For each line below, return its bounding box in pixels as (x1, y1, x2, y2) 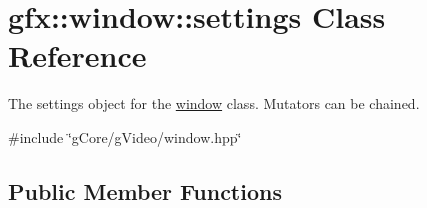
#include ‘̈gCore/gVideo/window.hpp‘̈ (8, 126, 242, 147)
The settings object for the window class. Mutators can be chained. (8, 93, 420, 114)
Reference (8, 35, 147, 76)
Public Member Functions (8, 175, 282, 206)
